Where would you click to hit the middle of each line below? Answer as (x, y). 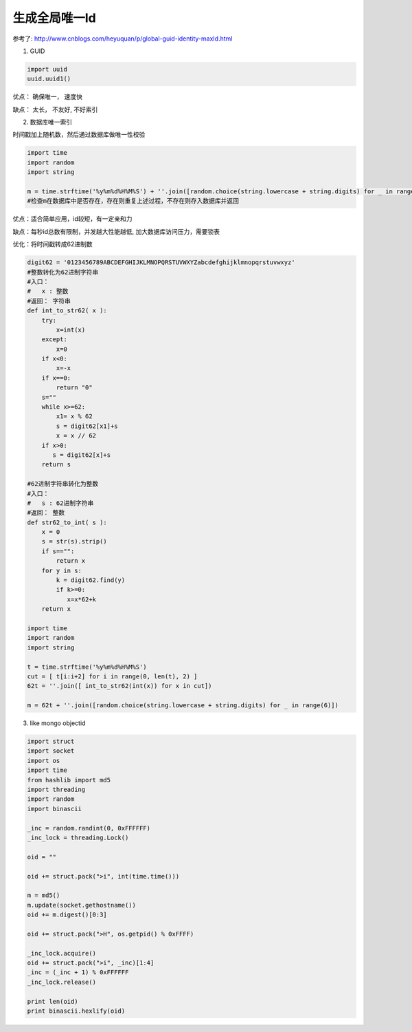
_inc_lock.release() (61, 982)
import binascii (55, 809)
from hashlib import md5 (69, 780)
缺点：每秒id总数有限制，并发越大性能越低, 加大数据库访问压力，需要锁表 (116, 231)
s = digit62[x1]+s (87, 426)
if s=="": (58, 551)
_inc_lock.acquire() (61, 953)
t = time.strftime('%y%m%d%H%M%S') (87, 667)
